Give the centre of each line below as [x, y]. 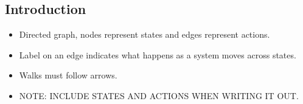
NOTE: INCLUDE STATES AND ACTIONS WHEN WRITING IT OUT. [159, 95]
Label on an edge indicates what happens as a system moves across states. [158, 54]
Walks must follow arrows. [68, 75]
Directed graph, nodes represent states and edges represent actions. [145, 34]
